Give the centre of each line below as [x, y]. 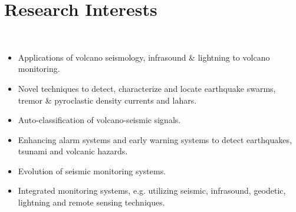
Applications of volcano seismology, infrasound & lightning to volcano [144, 57]
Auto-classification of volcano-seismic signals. [99, 120]
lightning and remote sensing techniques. [91, 202]
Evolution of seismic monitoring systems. [92, 170]
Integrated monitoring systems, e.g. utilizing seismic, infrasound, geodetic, [152, 191]
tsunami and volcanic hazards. [73, 151]
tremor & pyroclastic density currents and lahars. [107, 100]
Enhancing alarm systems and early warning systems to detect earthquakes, [155, 139]
